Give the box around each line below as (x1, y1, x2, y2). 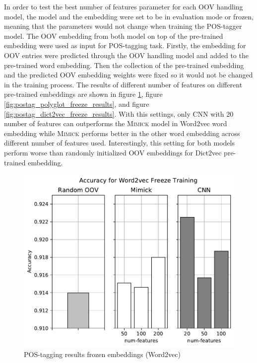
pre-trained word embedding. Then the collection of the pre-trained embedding (4, 60, 244, 70)
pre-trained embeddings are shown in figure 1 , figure (4, 89, 163, 99)
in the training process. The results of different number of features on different (4, 79, 243, 89)
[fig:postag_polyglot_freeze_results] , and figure (4, 98, 149, 109)
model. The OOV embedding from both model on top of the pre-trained (4, 30, 223, 41)
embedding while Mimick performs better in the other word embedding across (4, 128, 240, 138)
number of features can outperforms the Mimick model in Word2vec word (4, 118, 227, 129)
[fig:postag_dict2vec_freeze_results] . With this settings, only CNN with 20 (4, 108, 234, 119)
